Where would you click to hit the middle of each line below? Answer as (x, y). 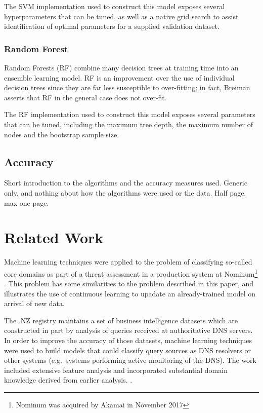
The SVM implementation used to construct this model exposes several (115, 6)
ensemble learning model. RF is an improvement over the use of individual (119, 77)
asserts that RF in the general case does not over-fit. (85, 97)
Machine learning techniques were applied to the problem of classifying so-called (128, 262)
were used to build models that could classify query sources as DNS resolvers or (127, 350)
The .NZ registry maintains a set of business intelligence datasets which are (121, 320)
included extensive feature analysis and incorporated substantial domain (116, 370)
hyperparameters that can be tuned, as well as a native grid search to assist (121, 16)
